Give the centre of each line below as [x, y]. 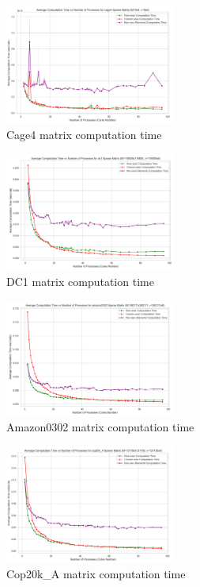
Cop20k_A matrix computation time [96, 574]
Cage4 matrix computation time [84, 135]
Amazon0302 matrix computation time [100, 427]
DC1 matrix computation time [80, 282]
